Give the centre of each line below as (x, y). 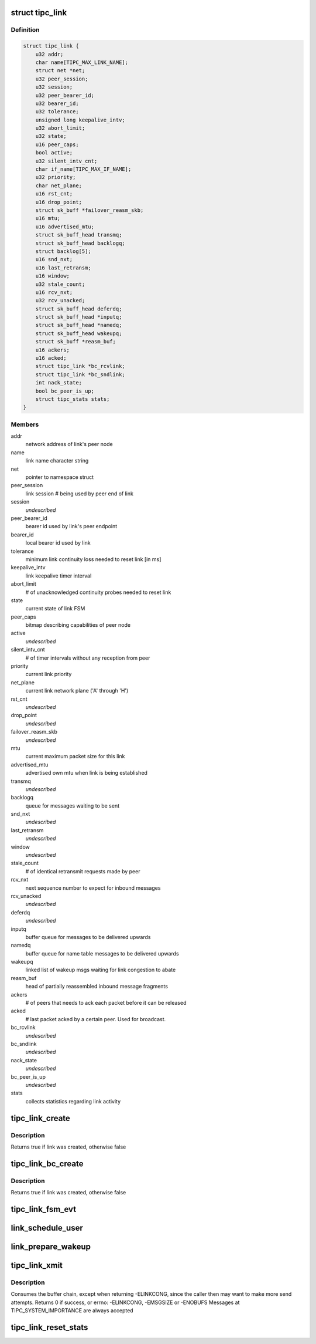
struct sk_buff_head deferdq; (79, 309)
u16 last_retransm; (63, 268)
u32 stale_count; (60, 284)
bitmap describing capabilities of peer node (78, 625)
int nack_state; (59, 383)
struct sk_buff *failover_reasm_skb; (90, 210)
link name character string (57, 461)
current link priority (49, 674)
